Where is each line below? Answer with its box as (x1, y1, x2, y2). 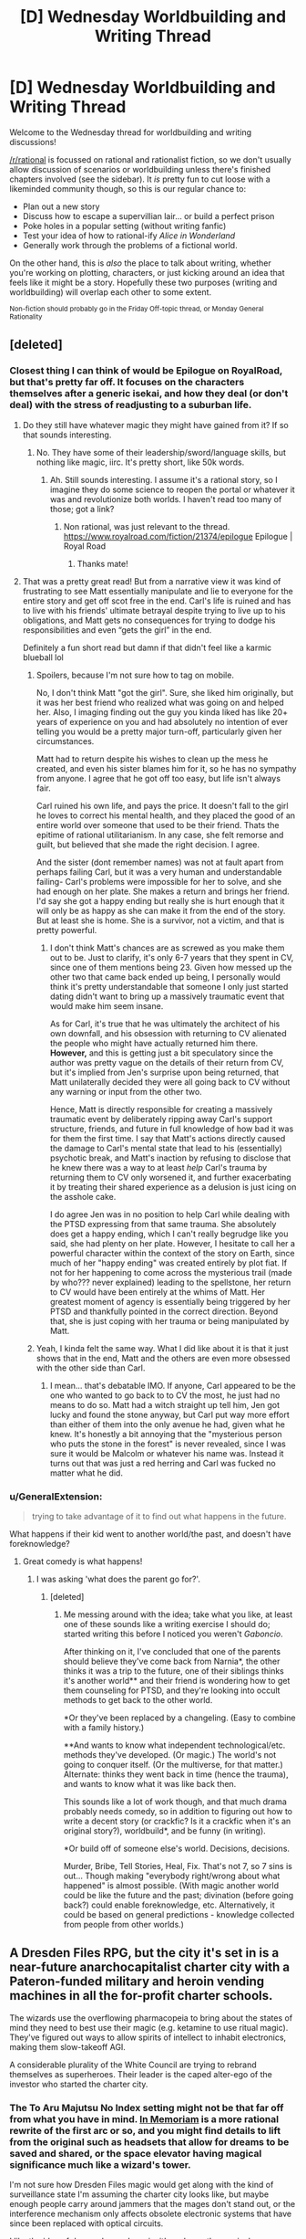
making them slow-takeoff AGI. (9, 2041, 126, 2052)
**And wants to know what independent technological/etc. (63, 1740, 286, 1750)
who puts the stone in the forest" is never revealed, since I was (49, 1438, 287, 1449)
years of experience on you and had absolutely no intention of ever (36, 716, 289, 727)
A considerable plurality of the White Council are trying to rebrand (9, 2059, 257, 2070)
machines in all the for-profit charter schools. (9, 1988, 273, 2003)
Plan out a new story (22, 201, 100, 212)
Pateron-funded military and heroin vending (9, 1974, 265, 1990)
